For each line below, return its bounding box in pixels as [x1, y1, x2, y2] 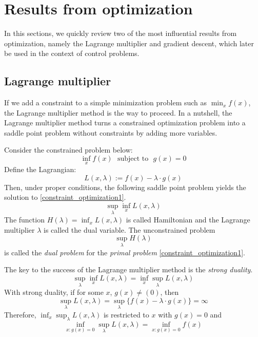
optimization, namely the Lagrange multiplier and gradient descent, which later [4, 38, 254, 48]
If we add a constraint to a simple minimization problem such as [4, 97, 207, 108]
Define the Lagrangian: [4, 164, 76, 175]
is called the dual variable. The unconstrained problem [44, 224, 215, 235]
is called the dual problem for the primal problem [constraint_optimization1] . [4, 247, 245, 257]
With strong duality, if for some [4, 287, 104, 297]
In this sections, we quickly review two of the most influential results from [4, 28, 237, 39]
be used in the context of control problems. [4, 48, 140, 59]
